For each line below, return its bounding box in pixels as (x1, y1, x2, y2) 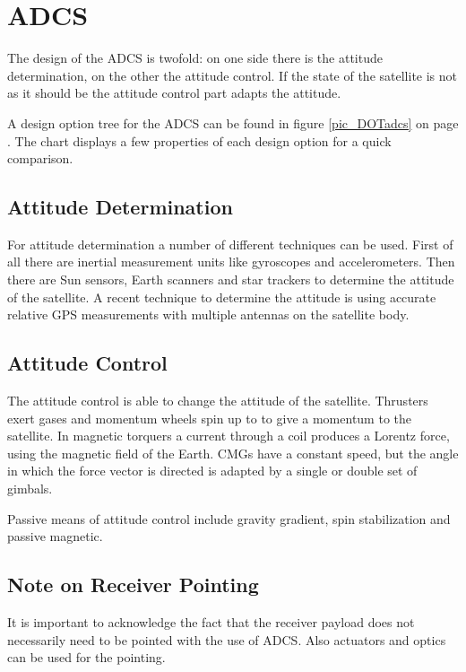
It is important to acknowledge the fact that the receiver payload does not (7, 613, 415, 632)
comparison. (7, 149, 73, 168)
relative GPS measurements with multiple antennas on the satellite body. (7, 305, 410, 324)
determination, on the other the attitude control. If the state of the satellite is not (7, 65, 458, 84)
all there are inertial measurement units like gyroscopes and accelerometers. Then (7, 252, 455, 271)
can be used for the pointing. (7, 648, 166, 667)
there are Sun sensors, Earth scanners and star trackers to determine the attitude (7, 270, 454, 289)
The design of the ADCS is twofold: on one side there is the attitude (7, 48, 383, 67)
